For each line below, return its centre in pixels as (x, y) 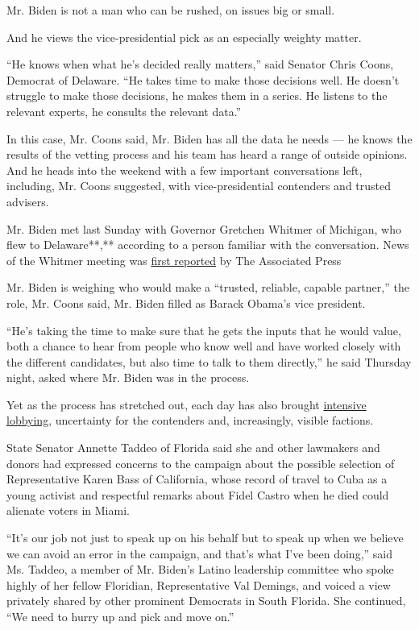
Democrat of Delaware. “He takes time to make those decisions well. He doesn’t (203, 79)
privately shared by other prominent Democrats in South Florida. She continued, (206, 601)
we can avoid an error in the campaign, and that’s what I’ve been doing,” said (199, 553)
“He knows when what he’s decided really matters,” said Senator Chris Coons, (200, 64)
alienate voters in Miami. (68, 510)
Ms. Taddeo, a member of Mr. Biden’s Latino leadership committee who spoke (200, 569)
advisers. (28, 201)
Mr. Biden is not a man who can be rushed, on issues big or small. (171, 10)
